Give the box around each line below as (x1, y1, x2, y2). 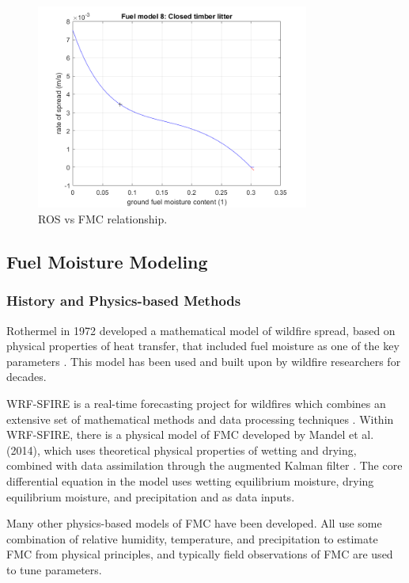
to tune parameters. (6, 561, 102, 577)
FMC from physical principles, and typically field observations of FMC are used (6, 546, 393, 562)
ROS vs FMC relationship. (38, 210, 168, 227)
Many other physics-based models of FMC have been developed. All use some (6, 515, 382, 532)
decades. (6, 368, 47, 385)
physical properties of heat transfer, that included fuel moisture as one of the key (6, 337, 400, 354)
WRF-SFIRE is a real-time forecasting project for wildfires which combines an (6, 394, 386, 411)
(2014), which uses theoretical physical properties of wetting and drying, (6, 441, 357, 458)
